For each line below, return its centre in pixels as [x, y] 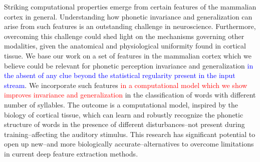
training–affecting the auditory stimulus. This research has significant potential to [130, 134]
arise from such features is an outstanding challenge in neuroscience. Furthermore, [130, 26]
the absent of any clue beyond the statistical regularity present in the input [120, 75]
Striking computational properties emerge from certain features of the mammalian [130, 6]
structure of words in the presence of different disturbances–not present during [124, 124]
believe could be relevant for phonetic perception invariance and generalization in [129, 65]
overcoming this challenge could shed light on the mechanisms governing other [124, 36]
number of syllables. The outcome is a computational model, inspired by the [121, 104]
